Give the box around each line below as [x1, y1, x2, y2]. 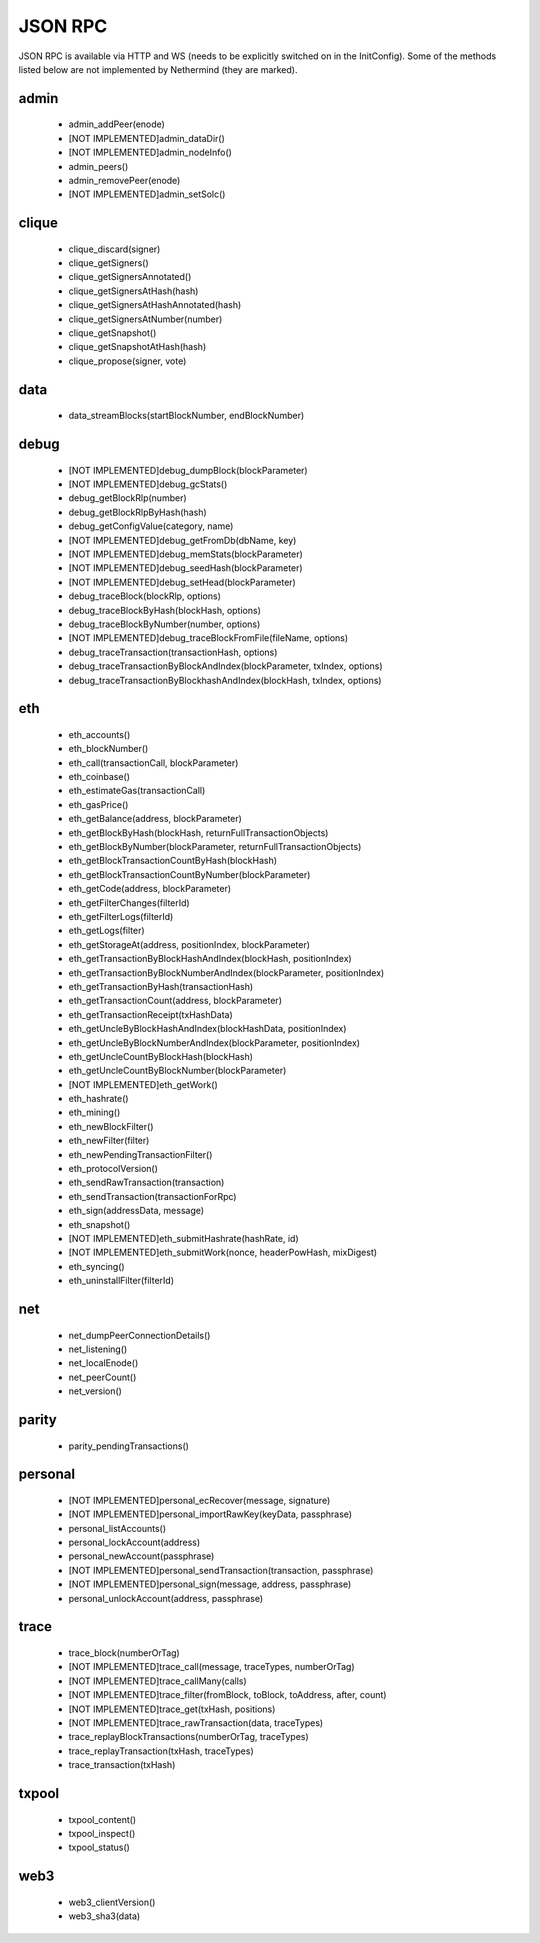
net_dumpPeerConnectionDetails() [68, 1329, 211, 1341]
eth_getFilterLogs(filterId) [68, 910, 174, 922]
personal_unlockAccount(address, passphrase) [68, 1592, 264, 1604]
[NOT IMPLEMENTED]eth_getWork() [68, 1078, 219, 1090]
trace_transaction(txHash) [68, 1759, 176, 1771]
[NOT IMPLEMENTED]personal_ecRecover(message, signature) [68, 1494, 331, 1506]
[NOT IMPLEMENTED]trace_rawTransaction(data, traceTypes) [68, 1717, 324, 1729]
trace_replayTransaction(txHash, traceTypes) [68, 1745, 254, 1757]
